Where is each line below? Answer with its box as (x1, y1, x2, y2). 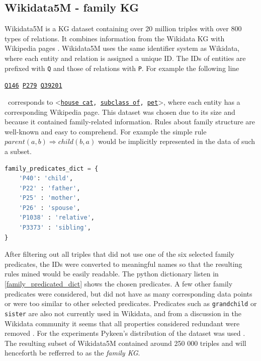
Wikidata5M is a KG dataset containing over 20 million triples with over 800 (5, 23, 242, 34)
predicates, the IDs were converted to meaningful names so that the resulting (5, 258, 242, 269)
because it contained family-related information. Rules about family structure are (5, 116, 255, 127)
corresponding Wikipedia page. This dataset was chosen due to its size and (5, 106, 235, 117)
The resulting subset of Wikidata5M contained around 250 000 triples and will (5, 337, 246, 348)
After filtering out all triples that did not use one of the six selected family (5, 249, 234, 259)
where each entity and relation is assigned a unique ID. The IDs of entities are (5, 52, 246, 63)
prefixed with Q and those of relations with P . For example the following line (5, 62, 239, 73)
